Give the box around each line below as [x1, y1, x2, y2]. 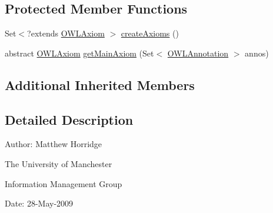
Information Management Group [5, 177, 122, 189]
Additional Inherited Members [5, 75, 195, 94]
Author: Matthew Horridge [5, 138, 102, 150]
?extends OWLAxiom [27, 27, 105, 39]
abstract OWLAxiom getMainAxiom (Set [5, 46, 154, 59]
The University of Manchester [5, 157, 112, 169]
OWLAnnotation [167, 46, 229, 59]
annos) [245, 46, 269, 59]
